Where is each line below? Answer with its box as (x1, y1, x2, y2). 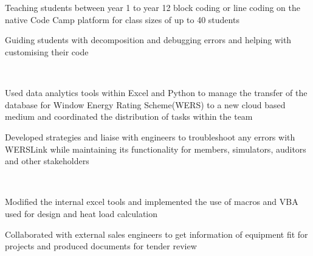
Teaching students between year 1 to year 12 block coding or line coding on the (5, 1, 300, 14)
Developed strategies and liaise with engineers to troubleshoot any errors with (5, 130, 295, 143)
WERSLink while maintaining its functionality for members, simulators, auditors (5, 142, 306, 155)
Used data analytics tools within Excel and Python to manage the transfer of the (5, 86, 308, 99)
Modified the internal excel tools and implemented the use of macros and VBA (5, 195, 298, 208)
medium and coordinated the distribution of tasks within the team (5, 110, 253, 123)
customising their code (5, 45, 89, 58)
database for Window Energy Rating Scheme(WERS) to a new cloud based (5, 98, 286, 111)
